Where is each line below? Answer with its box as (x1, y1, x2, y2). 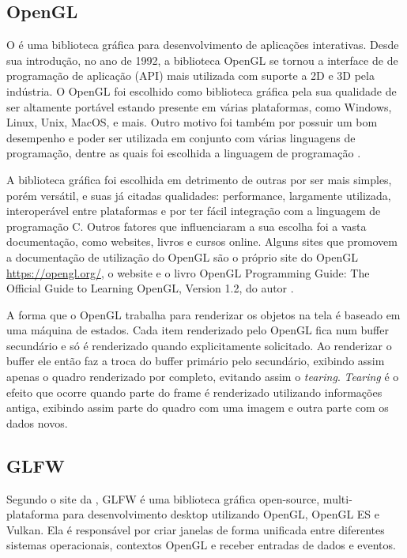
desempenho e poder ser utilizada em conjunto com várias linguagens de (6, 129, 356, 145)
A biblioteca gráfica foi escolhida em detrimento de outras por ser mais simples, (6, 171, 392, 187)
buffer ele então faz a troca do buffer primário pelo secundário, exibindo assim (6, 353, 385, 369)
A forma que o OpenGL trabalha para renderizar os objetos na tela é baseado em (6, 306, 401, 322)
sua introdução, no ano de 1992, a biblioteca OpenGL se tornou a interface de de (6, 51, 398, 68)
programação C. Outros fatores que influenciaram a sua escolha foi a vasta (6, 217, 367, 234)
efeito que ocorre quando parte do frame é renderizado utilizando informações (6, 383, 383, 400)
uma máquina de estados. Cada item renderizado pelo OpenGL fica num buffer (6, 322, 389, 338)
